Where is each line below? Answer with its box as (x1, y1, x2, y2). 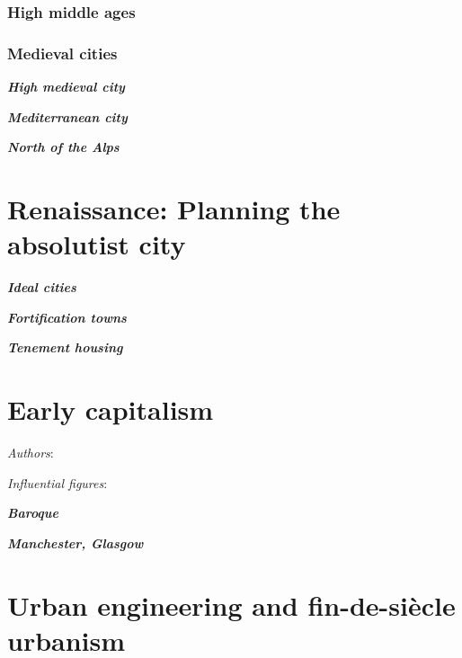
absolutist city (7, 226, 186, 262)
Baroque (7, 503, 58, 522)
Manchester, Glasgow (7, 533, 144, 552)
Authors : (7, 443, 54, 462)
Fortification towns (7, 307, 127, 326)
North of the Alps (7, 138, 120, 156)
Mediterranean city (7, 107, 128, 126)
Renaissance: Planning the (7, 191, 341, 227)
